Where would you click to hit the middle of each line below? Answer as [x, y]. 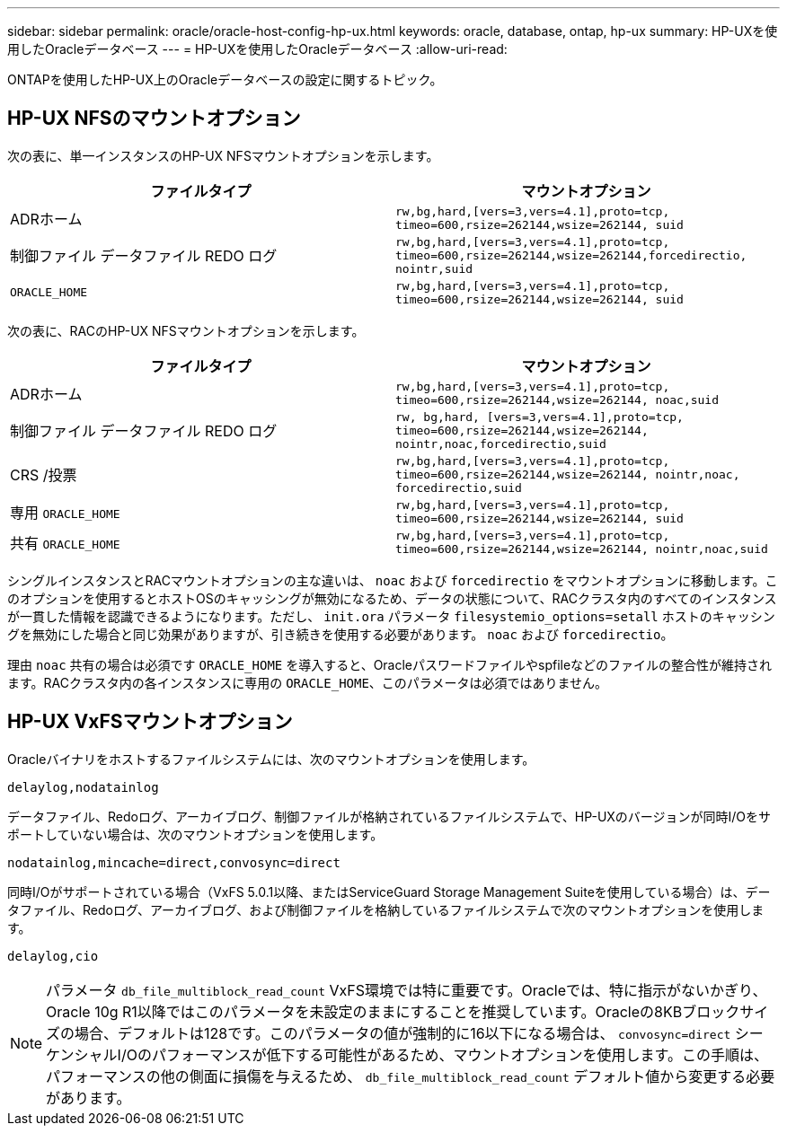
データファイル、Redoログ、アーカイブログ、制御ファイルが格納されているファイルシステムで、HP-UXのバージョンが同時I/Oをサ [389, 816]
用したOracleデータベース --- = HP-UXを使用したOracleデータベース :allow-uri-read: [257, 49]
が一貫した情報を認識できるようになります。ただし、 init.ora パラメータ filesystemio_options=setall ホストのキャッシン [391, 616]
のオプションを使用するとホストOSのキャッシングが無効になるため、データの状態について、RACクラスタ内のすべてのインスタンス [392, 598]
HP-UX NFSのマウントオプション [154, 119]
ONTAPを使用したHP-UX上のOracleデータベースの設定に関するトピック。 [225, 79]
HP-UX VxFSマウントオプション [150, 722]
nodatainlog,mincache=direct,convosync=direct [174, 862]
